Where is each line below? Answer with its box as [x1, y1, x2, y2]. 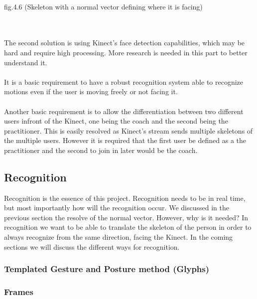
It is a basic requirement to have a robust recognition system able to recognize [4, 76, 244, 87]
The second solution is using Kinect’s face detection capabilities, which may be [4, 37, 245, 48]
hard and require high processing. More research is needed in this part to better [4, 47, 248, 57]
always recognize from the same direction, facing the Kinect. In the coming [4, 232, 233, 242]
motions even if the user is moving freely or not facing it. [4, 86, 178, 97]
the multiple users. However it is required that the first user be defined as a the [4, 135, 246, 146]
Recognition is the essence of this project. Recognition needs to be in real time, [4, 192, 246, 203]
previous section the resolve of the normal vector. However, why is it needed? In [4, 212, 249, 222]
